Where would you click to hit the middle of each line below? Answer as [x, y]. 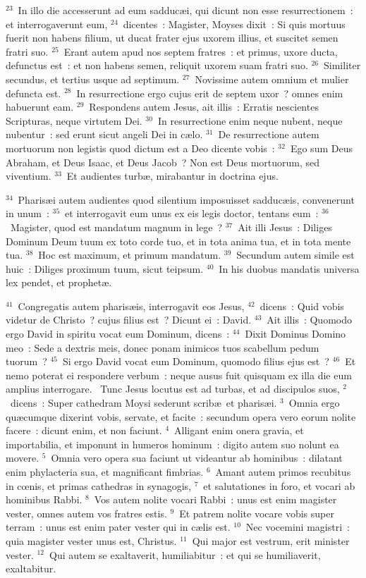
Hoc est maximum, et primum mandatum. [130, 255]
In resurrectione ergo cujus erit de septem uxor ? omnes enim [210, 93]
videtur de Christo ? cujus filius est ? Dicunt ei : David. [129, 320]
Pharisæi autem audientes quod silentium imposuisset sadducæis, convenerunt [186, 199]
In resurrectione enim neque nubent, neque [250, 120]
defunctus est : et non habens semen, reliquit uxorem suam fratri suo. [157, 65]
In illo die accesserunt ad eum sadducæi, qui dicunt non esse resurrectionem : [185, 10]
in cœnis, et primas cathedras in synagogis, [98, 485]
